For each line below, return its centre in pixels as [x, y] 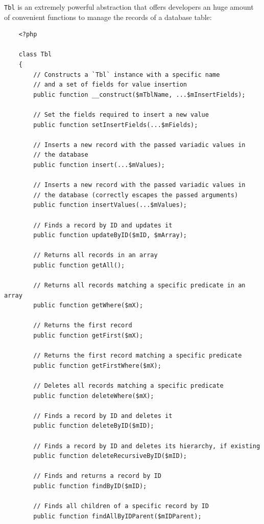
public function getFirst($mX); [88, 336]
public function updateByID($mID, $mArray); [110, 235]
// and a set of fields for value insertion [110, 85]
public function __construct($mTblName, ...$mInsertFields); [139, 95]
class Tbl [35, 55]
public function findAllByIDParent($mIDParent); [117, 516]
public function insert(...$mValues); [99, 165]
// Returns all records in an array [95, 255]
